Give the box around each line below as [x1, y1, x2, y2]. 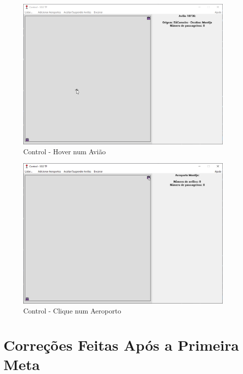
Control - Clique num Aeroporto [23, 305, 121, 315]
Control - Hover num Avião [23, 146, 106, 156]
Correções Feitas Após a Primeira [3, 334, 239, 355]
